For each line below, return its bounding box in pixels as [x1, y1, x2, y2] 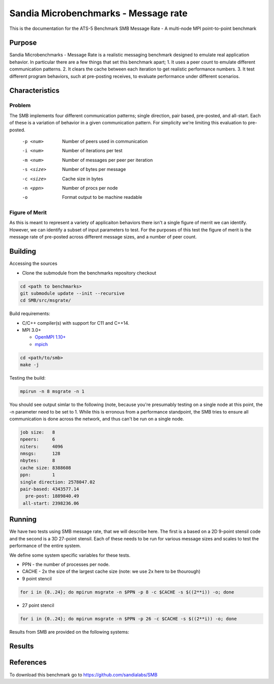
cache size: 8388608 [20, 465, 71, 470]
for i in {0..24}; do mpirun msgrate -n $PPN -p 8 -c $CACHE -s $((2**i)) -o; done [20, 589, 234, 595]
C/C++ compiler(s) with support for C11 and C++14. [22, 320, 129, 326]
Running [9, 515, 37, 524]
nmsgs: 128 [20, 451, 61, 457]
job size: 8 [20, 429, 55, 435]
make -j [20, 362, 39, 368]
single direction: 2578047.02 [20, 479, 95, 485]
